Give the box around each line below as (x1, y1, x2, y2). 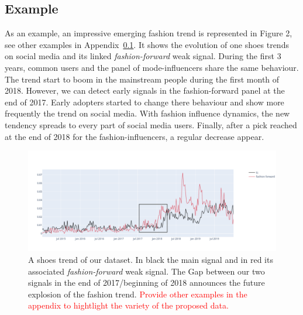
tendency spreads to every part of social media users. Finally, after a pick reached (5, 118, 297, 131)
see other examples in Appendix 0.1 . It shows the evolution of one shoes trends (5, 38, 289, 50)
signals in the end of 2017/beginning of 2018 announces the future (28, 276, 265, 289)
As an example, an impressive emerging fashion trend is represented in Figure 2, (5, 27, 292, 39)
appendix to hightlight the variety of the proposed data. (28, 299, 229, 311)
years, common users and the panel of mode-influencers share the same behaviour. (5, 61, 299, 73)
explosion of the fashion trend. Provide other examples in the (28, 287, 247, 300)
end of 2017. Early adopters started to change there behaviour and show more (5, 95, 284, 108)
